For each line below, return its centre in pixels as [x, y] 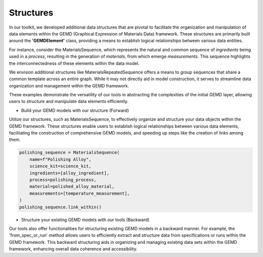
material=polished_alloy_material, [72, 187]
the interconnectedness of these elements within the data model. [74, 63]
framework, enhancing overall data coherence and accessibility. [73, 249]
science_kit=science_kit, [60, 166]
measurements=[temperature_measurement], [80, 193]
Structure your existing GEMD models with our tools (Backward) [85, 220]
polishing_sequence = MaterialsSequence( [69, 153]
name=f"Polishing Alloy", [60, 159]
